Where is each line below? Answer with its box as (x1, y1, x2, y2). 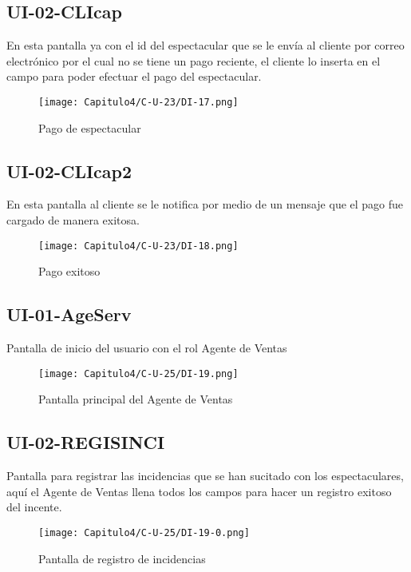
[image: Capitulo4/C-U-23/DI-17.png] (38, 96, 239, 108)
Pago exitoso (38, 263, 101, 280)
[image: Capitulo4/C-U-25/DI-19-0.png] (38, 526, 250, 538)
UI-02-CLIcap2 (6, 158, 132, 183)
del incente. (6, 499, 62, 515)
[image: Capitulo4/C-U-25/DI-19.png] (38, 367, 239, 379)
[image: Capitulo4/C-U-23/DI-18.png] (38, 240, 239, 252)
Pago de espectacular (38, 119, 141, 136)
